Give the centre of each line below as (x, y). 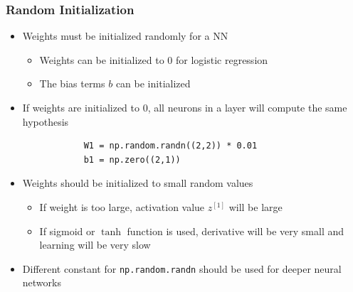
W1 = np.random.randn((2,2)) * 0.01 (170, 146)
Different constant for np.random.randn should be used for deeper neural (182, 268)
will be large (255, 206)
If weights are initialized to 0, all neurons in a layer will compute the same (185, 107)
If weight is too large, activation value (122, 206)
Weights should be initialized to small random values (138, 183)
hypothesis (46, 121)
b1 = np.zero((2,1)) (132, 159)
